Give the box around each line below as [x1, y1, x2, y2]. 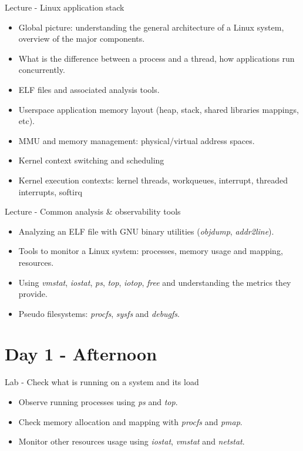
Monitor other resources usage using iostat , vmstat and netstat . [18, 435, 245, 447]
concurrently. [18, 64, 65, 76]
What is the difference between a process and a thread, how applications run [18, 52, 295, 64]
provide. [18, 288, 48, 300]
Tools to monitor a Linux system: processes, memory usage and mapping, [18, 245, 283, 257]
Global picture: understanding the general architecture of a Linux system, [18, 21, 284, 33]
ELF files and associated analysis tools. [18, 83, 160, 95]
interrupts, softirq [18, 185, 82, 198]
